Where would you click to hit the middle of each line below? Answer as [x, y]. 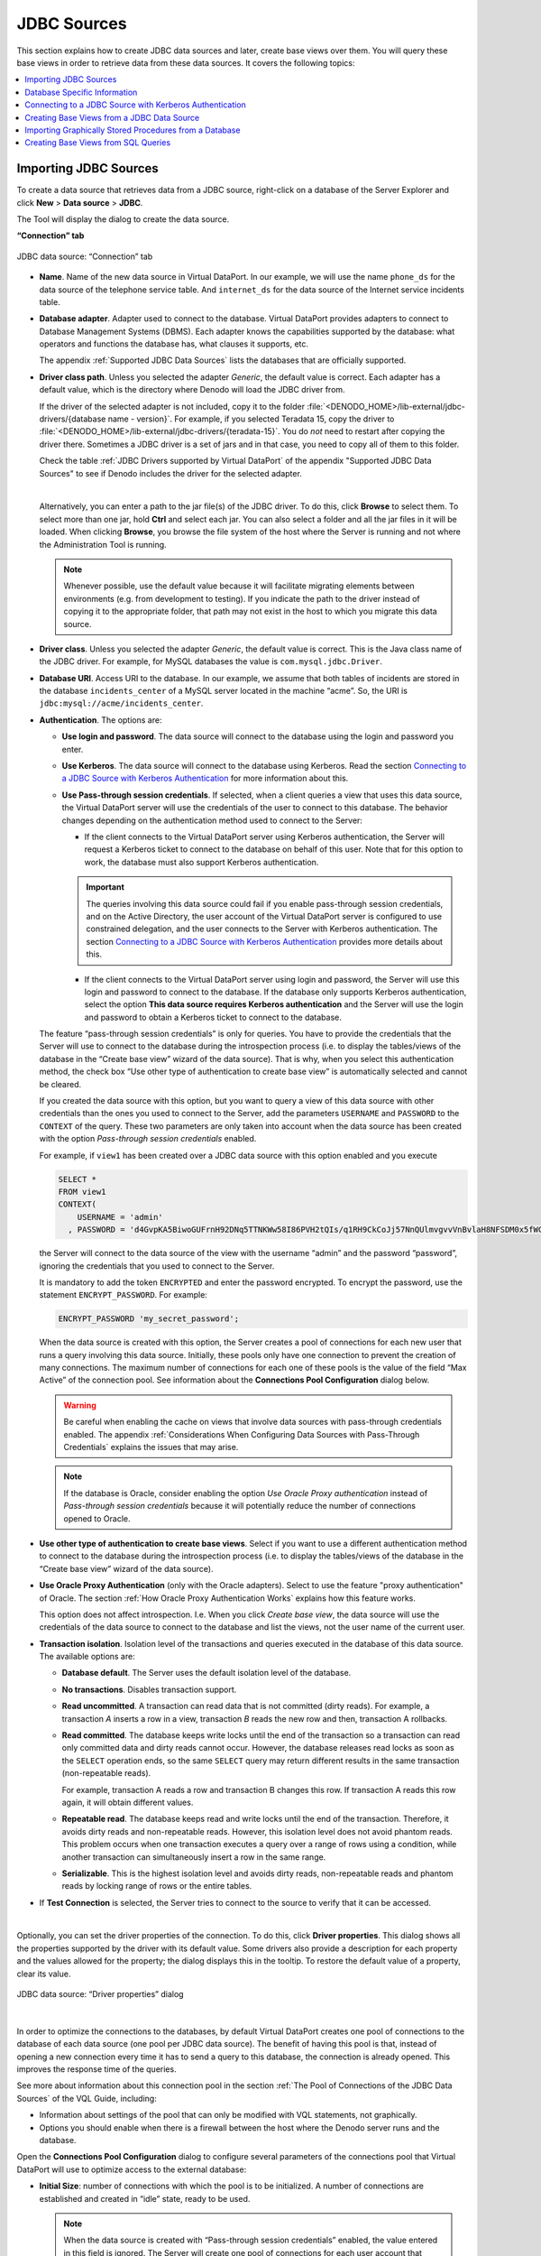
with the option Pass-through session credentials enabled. [148, 1139]
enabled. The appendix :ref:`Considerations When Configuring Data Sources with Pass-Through [242, 1434]
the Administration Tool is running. [103, 544]
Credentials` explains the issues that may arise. [151, 1447]
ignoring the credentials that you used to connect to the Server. [157, 1266]
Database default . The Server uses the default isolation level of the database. [206, 1673]
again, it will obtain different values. [128, 1802]
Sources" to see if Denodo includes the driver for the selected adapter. [170, 473]
